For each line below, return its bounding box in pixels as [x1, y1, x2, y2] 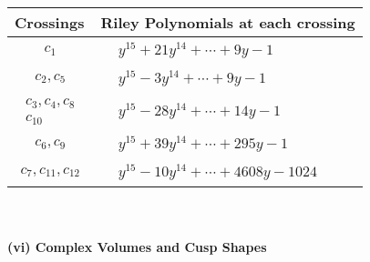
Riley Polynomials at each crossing [100, 12, 355, 33]
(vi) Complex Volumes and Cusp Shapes [7, 237, 267, 256]
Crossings [15, 12, 85, 33]
